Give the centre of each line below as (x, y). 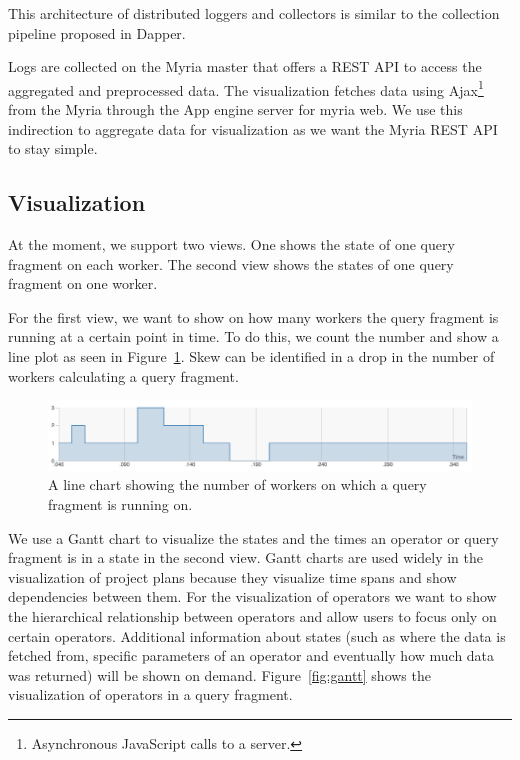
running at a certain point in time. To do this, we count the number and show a (253, 336)
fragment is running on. (120, 504)
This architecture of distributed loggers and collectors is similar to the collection (254, 13)
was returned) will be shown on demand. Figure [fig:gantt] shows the (219, 674)
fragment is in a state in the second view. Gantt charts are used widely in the (246, 557)
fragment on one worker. (83, 283)
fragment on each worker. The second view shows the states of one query (231, 263)
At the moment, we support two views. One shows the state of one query (231, 244)
